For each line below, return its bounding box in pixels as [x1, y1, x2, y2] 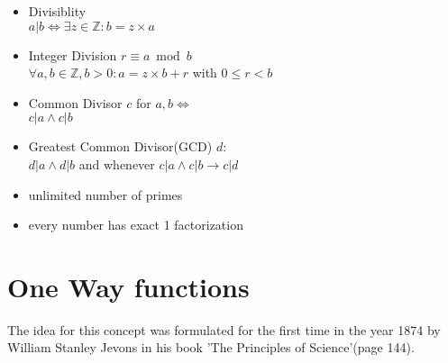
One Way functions [7, 268, 250, 304]
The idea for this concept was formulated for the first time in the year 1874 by [7, 320, 441, 339]
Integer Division [28, 45, 117, 64]
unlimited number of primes [28, 185, 183, 204]
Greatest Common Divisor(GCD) [28, 137, 213, 156]
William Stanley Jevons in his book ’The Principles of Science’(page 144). [7, 338, 415, 357]
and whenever [78, 154, 155, 173]
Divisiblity [28, 2, 87, 20]
